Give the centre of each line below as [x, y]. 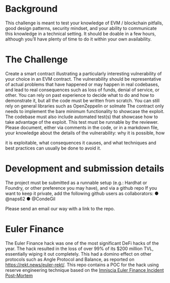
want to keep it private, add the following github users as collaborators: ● [82, 193]
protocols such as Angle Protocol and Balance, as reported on [70, 259]
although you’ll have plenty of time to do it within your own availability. [78, 39]
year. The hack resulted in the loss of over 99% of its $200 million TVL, [79, 249]
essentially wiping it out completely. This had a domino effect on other [78, 254]
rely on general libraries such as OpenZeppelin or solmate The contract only [85, 106]
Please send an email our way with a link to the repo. [60, 208]
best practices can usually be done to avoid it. [53, 148]
